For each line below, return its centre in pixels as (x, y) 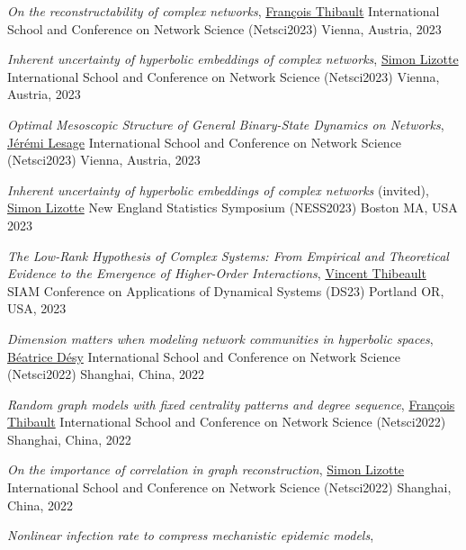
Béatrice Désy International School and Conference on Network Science (204, 356)
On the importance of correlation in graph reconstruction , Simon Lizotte (206, 469)
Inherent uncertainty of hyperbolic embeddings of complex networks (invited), (218, 189)
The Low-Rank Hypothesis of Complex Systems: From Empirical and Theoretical (228, 255)
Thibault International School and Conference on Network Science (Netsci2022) (227, 422)
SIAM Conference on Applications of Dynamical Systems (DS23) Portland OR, (226, 290)
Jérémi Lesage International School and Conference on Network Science (205, 142)
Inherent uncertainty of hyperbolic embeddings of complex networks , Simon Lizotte (233, 59)
